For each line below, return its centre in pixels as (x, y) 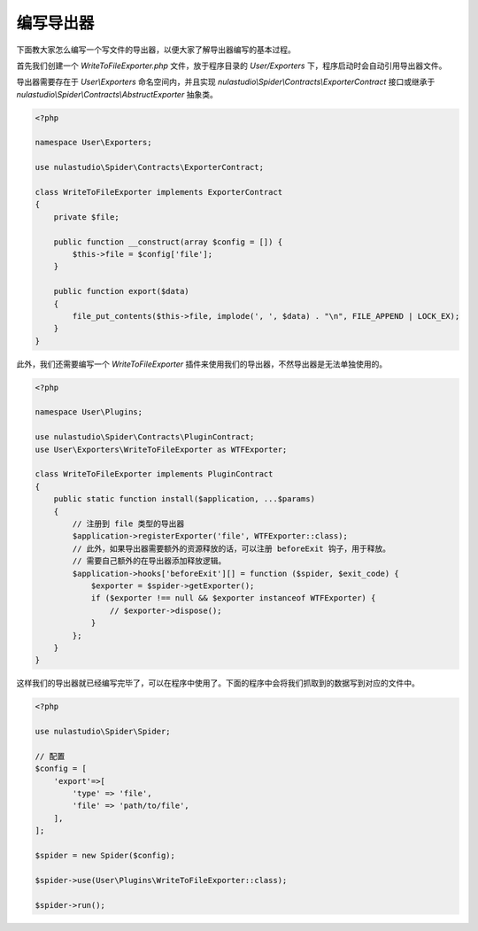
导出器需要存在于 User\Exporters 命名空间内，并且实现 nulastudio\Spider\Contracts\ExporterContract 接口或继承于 (226, 82)
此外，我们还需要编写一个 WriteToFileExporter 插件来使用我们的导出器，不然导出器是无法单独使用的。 (202, 364)
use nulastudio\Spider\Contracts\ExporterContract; (150, 167)
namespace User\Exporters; (93, 143)
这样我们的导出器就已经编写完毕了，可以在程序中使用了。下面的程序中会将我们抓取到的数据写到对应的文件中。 (218, 683)
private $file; (86, 217)
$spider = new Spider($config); (105, 855)
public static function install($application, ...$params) (185, 499)
